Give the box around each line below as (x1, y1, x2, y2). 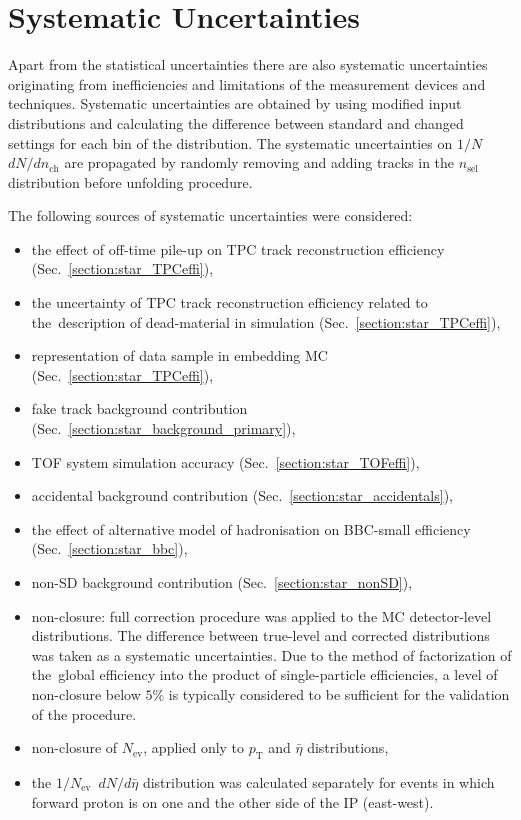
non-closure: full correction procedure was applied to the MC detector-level (31, 605, 492, 626)
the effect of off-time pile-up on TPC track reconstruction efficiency (31, 238, 445, 259)
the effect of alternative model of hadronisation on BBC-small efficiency (31, 518, 471, 539)
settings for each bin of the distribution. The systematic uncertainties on (8, 132, 453, 153)
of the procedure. (31, 703, 137, 724)
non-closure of (31, 737, 118, 758)
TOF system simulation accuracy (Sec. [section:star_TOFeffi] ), (31, 451, 420, 472)
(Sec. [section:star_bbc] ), (31, 538, 188, 559)
